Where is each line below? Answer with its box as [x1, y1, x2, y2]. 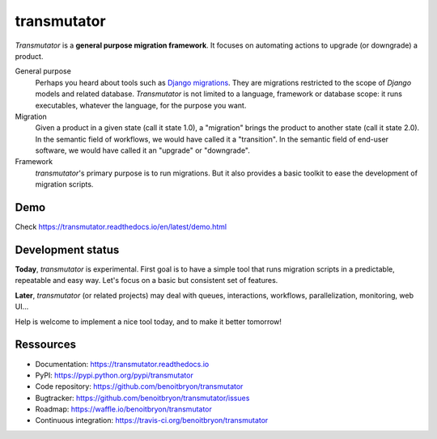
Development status [15, 243, 120, 256]
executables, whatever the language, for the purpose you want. [35, 100, 247, 110]
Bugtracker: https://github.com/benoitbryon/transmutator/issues [35, 393, 250, 403]
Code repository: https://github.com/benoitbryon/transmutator [35, 382, 244, 391]
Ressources [15, 338, 77, 352]
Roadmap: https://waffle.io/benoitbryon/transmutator [35, 404, 212, 414]
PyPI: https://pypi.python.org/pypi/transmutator [35, 370, 193, 380]
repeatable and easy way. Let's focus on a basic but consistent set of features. [15, 276, 278, 285]
